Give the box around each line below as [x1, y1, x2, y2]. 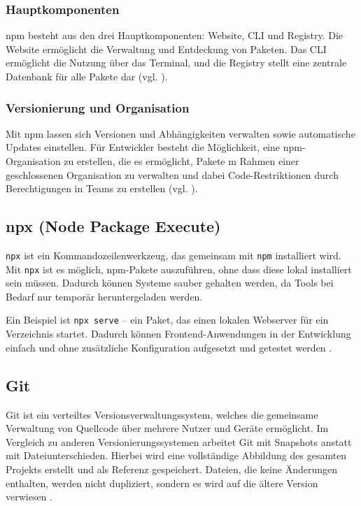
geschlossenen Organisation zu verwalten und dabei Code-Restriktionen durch [6, 167, 339, 182]
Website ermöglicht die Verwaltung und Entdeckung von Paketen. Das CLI [6, 41, 327, 56]
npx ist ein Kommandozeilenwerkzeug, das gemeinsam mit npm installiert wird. [6, 247, 341, 262]
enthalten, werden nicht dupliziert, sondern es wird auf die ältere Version [6, 475, 318, 490]
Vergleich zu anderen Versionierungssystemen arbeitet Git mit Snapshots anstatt [6, 434, 352, 449]
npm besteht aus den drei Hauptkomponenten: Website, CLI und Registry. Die [6, 28, 344, 43]
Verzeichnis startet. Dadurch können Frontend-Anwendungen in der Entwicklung [6, 326, 351, 341]
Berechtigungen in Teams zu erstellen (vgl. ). [6, 181, 198, 196]
